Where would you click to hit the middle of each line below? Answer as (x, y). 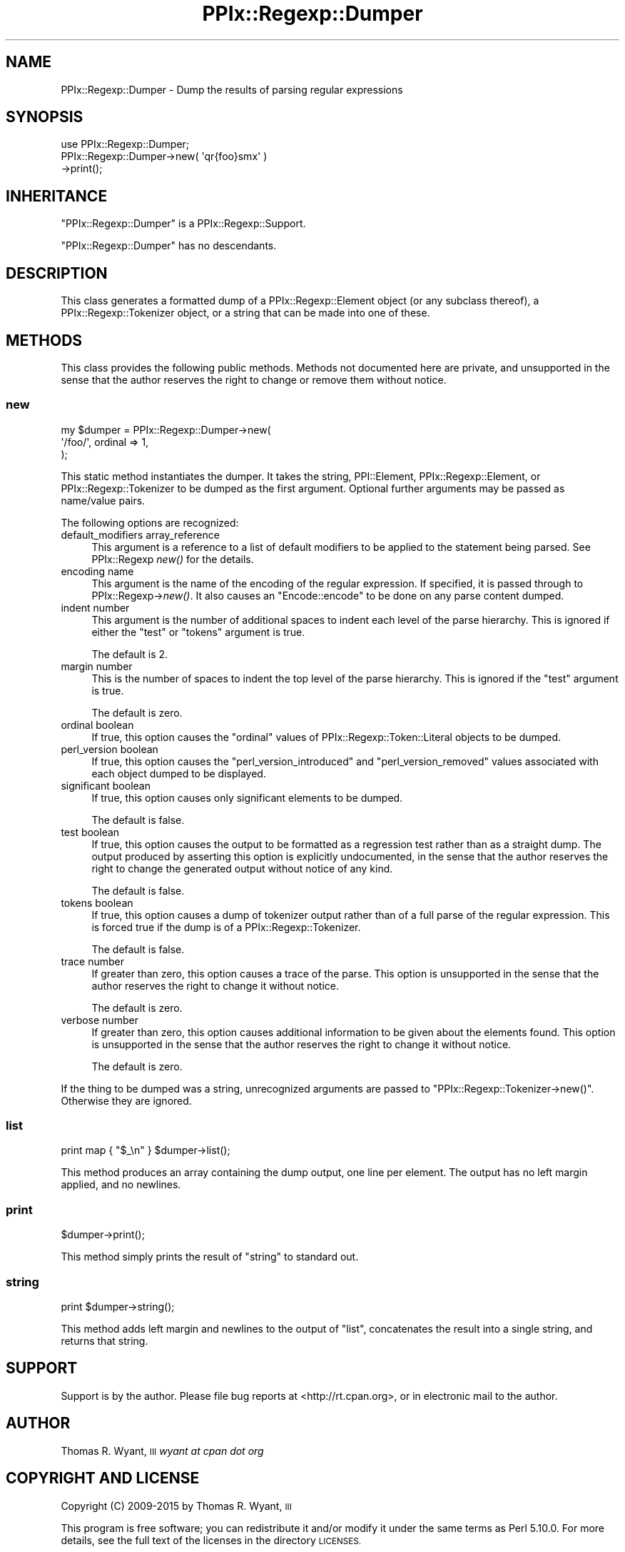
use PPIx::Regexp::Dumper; (125, 144)
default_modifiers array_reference (140, 534)
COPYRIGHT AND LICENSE (103, 1478)
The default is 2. (130, 654)
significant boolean (106, 785)
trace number (93, 961)
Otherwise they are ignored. (126, 1100)
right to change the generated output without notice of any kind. (242, 868)
